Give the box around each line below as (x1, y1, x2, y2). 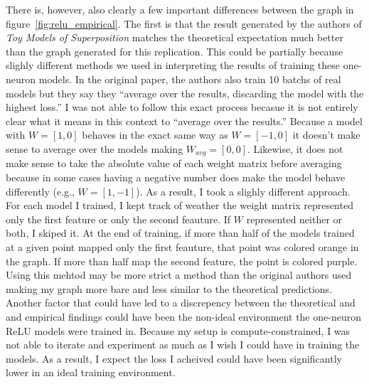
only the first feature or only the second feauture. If (6, 211, 231, 226)
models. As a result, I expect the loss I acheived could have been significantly (6, 351, 342, 366)
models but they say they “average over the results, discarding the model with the (6, 85, 364, 100)
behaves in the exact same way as (82, 127, 228, 142)
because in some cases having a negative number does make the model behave (6, 169, 346, 184)
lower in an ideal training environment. (6, 365, 176, 380)
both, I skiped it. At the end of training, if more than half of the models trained (6, 225, 355, 240)
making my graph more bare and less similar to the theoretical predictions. (6, 281, 333, 296)
